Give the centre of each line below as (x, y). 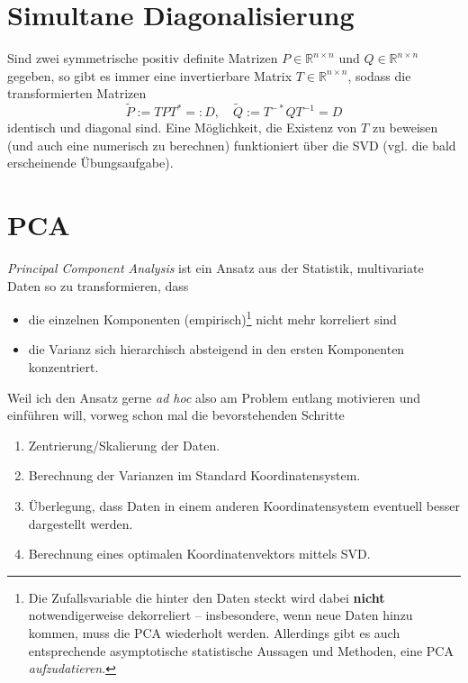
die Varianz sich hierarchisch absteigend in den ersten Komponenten (216, 349)
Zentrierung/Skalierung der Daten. (124, 445)
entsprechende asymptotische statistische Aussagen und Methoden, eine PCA (241, 650)
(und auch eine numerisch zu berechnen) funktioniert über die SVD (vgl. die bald (232, 145)
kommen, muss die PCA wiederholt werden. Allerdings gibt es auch (214, 633)
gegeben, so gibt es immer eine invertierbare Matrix (150, 75)
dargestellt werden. (81, 523)
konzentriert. (63, 367)
